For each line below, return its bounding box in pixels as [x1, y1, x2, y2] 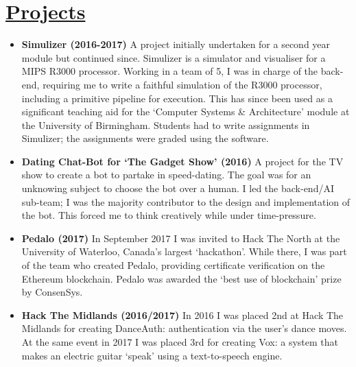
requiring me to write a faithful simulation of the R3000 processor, [43, 77, 322, 91]
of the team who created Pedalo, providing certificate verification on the [21, 258, 325, 272]
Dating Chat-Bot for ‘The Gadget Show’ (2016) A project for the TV [21, 154, 344, 168]
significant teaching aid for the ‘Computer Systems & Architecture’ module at [21, 104, 350, 119]
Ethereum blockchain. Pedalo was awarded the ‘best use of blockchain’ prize [21, 271, 342, 285]
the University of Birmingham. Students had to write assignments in [21, 117, 310, 132]
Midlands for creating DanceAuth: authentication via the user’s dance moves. [21, 321, 347, 335]
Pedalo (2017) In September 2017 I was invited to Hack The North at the [21, 230, 340, 245]
